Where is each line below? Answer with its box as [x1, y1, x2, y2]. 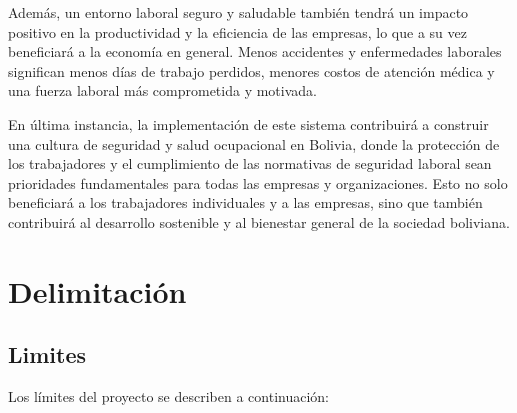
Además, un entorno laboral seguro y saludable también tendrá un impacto [8, 2, 469, 22]
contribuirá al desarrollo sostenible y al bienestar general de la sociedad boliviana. [8, 211, 510, 232]
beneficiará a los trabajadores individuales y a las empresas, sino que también [8, 192, 483, 213]
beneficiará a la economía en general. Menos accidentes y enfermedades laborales [8, 41, 502, 62]
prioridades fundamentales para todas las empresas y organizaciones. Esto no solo [8, 172, 508, 193]
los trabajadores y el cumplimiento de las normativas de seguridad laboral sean [8, 153, 492, 174]
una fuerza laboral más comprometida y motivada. [8, 80, 317, 101]
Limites [8, 339, 87, 370]
